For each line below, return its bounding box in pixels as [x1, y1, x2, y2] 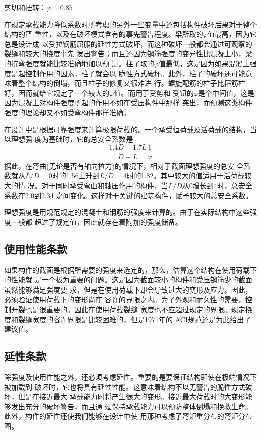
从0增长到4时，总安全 [182, 180, 252, 190]
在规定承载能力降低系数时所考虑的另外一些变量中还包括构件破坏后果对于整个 [4, 19, 257, 29]
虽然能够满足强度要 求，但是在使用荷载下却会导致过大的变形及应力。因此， [4, 284, 252, 295]
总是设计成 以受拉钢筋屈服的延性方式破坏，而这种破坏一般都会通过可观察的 [4, 38, 252, 49]
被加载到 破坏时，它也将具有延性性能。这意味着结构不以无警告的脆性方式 [4, 381, 245, 392]
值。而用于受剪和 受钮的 [114, 87, 194, 98]
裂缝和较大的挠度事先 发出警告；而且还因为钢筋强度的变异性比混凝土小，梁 [4, 48, 252, 59]
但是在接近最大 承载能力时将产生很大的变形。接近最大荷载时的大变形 [18, 391, 245, 402]
